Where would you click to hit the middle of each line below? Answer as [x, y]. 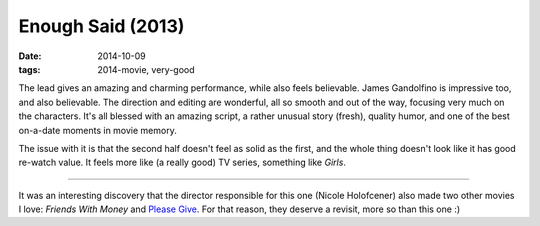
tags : [29, 69]
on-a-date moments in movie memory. [97, 130]
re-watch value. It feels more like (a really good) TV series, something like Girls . [182, 162]
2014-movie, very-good [146, 69]
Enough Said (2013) [101, 26]
